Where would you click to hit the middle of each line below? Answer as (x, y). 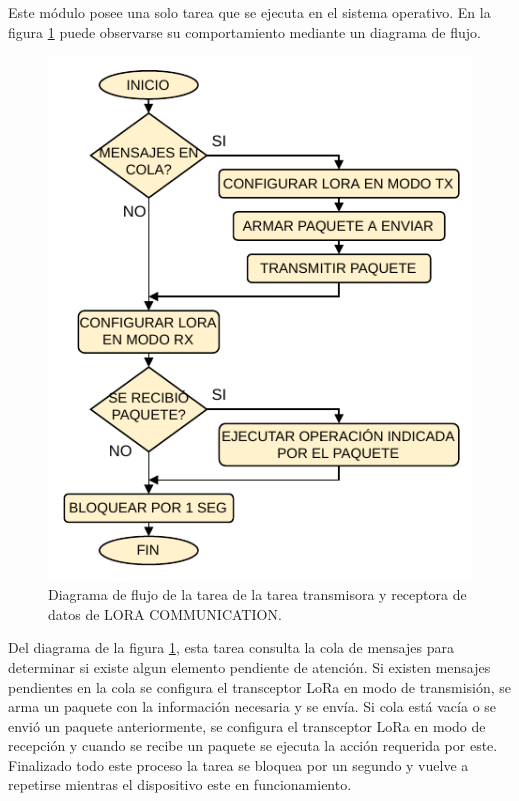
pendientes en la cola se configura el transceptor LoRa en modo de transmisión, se (260, 686)
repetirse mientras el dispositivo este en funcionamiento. (180, 784)
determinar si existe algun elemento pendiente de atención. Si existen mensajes (249, 666)
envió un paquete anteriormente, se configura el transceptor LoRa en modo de (247, 725)
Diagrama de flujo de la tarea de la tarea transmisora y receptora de (257, 594)
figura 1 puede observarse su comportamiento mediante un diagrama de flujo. (244, 31)
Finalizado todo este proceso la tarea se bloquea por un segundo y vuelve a (238, 764)
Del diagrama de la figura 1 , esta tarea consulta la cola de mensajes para (231, 647)
